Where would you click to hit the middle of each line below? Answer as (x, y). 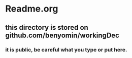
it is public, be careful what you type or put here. (66, 49)
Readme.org (32, 9)
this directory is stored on (47, 27)
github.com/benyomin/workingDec (62, 35)
